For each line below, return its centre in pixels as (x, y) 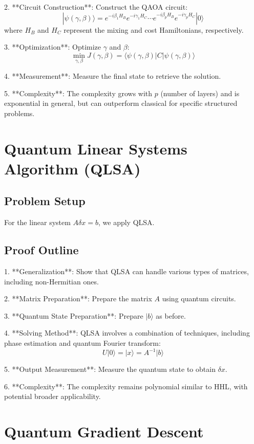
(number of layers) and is (200, 93)
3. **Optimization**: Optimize (53, 47)
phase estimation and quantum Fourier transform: (82, 342)
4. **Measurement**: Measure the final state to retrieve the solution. (113, 76)
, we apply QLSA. (126, 222)
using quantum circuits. (199, 298)
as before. (171, 315)
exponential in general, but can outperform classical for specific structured (121, 103)
